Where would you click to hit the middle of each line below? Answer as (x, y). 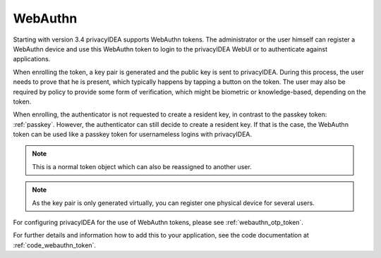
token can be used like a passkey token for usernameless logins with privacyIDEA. (133, 135)
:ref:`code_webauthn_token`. (55, 245)
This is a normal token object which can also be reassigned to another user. (142, 166)
